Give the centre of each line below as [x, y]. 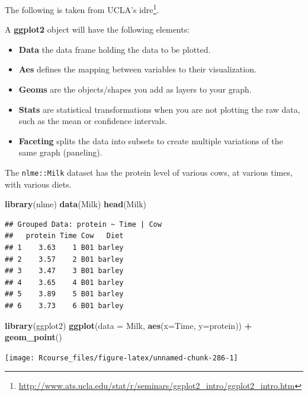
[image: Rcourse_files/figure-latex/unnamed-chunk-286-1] [121, 358]
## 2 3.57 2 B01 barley [64, 259]
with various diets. [38, 184]
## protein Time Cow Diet [64, 236]
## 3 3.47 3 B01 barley [64, 271]
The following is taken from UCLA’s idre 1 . [82, 9]
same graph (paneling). [60, 152]
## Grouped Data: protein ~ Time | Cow [83, 224]
